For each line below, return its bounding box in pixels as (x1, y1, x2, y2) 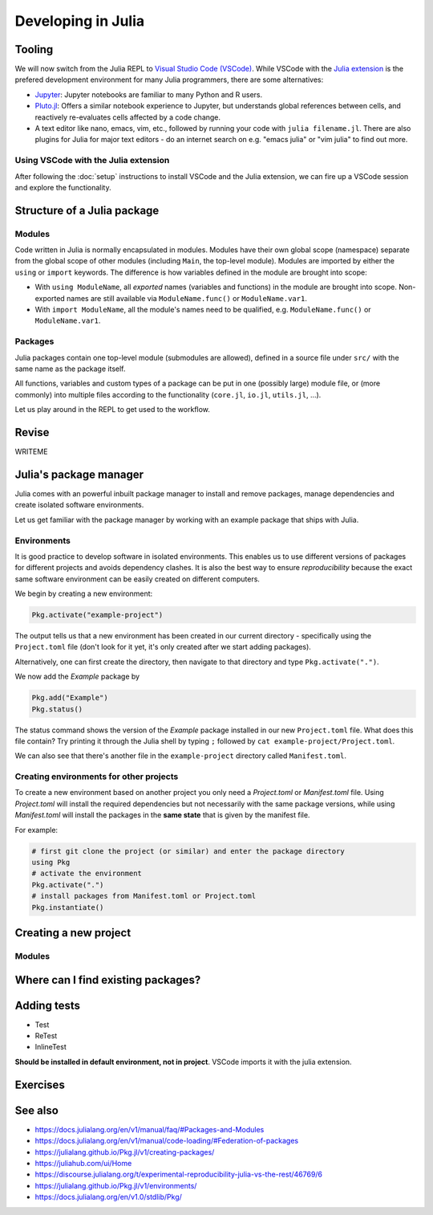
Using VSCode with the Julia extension (14, 155, 170, 166)
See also (14, 1103, 59, 1117)
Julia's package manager (14, 467, 144, 481)
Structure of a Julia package (14, 203, 160, 217)
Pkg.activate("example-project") (31, 610, 164, 620)
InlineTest (34, 1042, 67, 1052)
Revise (14, 426, 50, 439)
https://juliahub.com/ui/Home (34, 1158, 132, 1168)
